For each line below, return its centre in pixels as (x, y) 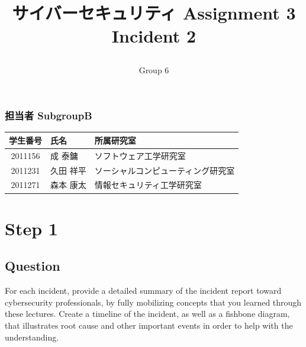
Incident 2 (154, 36)
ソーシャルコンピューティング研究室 (165, 170)
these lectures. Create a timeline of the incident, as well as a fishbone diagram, (147, 314)
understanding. (32, 337)
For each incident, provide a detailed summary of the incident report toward (143, 291)
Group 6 (154, 69)
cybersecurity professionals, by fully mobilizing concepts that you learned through (153, 302)
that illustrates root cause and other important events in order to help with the (149, 325)
